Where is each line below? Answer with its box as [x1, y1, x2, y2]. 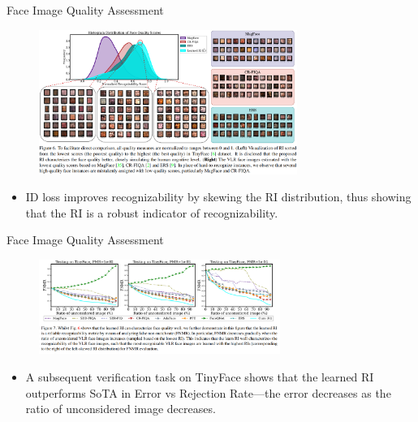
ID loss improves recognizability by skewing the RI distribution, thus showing [25, 188, 412, 205]
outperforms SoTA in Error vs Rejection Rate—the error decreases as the [25, 384, 391, 401]
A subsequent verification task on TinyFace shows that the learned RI [25, 368, 374, 385]
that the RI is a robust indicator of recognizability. [25, 204, 278, 221]
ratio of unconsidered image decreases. [25, 400, 216, 417]
